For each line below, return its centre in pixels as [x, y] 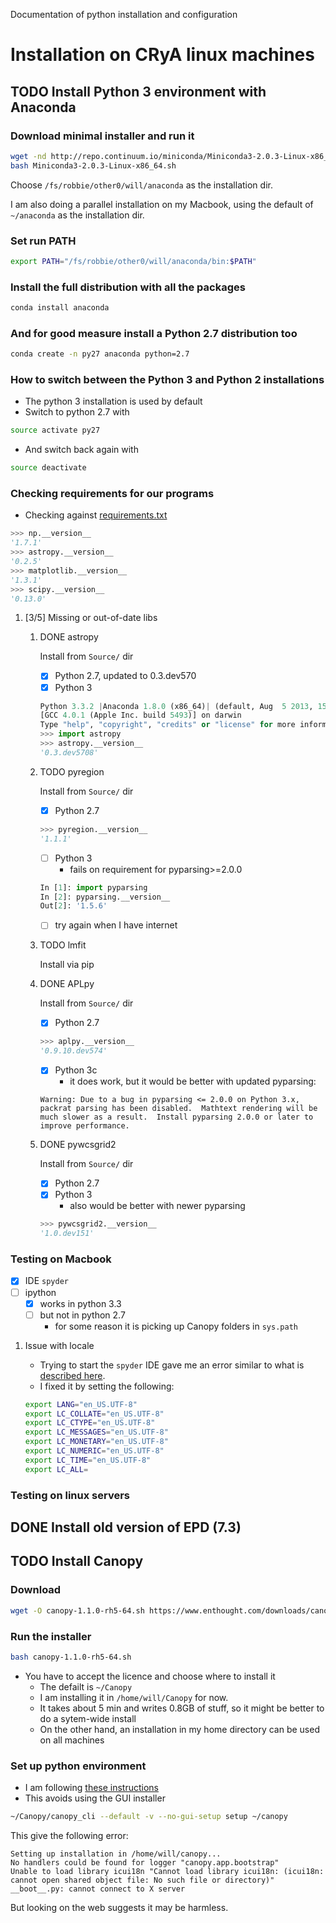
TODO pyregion [72, 771]
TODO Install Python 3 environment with [138, 91]
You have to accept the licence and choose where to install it [150, 1676]
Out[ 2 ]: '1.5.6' [73, 906]
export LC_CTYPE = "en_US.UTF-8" [90, 1423]
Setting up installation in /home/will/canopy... [116, 1854]
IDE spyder [46, 1281]
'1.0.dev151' [67, 1234]
